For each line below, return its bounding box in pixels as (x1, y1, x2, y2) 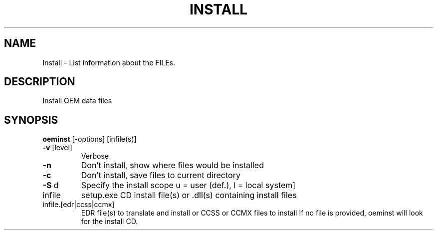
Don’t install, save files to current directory (81, 170, 240, 181)
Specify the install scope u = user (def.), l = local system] (81, 180, 296, 191)
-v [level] (42, 143, 72, 152)
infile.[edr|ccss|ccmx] (42, 200, 115, 209)
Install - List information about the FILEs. (42, 58, 176, 67)
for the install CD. (81, 217, 138, 226)
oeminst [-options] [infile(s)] (42, 135, 137, 144)
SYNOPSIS (4, 113, 58, 126)
